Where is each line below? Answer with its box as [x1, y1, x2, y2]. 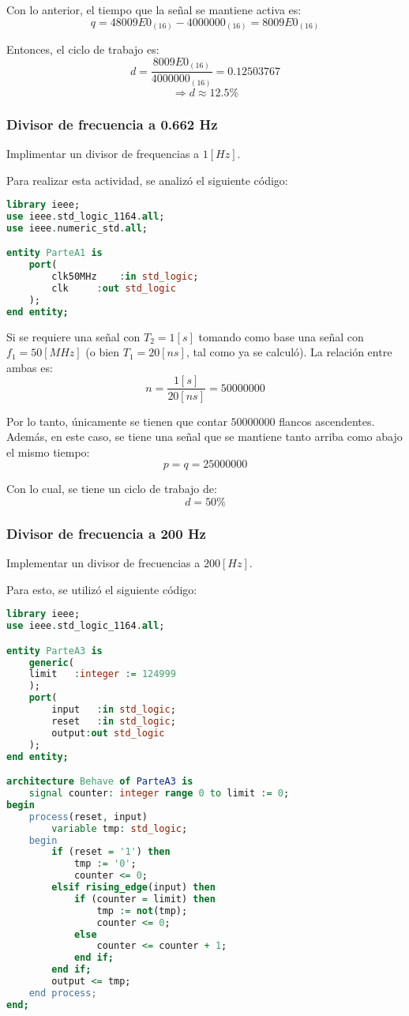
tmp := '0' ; [73, 858, 137, 870]
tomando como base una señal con [198, 328, 364, 344]
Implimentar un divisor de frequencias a [6, 145, 200, 161]
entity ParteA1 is [6, 247, 103, 259]
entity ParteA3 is [6, 645, 103, 657]
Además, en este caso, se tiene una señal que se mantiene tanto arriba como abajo [6, 428, 403, 445]
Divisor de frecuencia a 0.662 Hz [6, 114, 218, 134]
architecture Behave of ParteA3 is [6, 776, 193, 788]
